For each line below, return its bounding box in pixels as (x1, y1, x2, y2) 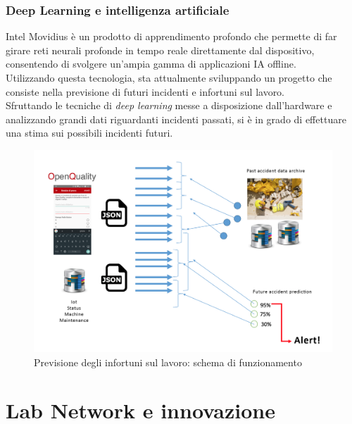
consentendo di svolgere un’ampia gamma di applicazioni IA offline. (6, 56, 296, 71)
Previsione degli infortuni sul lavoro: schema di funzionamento (34, 354, 302, 369)
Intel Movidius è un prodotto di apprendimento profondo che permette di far (6, 29, 337, 44)
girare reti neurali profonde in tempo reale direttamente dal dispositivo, (6, 42, 315, 57)
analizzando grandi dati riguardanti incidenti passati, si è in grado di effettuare (6, 111, 346, 126)
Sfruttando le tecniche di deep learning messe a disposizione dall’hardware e (6, 98, 332, 113)
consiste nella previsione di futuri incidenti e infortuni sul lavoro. (6, 84, 285, 99)
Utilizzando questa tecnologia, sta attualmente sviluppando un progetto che (6, 70, 332, 85)
